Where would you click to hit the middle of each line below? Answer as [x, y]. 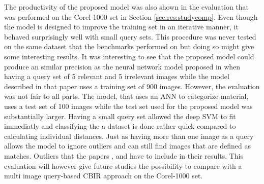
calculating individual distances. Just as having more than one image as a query [129, 136]
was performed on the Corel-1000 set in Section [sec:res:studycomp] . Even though [131, 16]
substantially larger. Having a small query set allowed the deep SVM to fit [120, 116]
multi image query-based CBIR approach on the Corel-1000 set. [104, 176]
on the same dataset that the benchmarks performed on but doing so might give [129, 46]
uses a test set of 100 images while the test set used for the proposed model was [128, 106]
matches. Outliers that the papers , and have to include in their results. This [124, 155]
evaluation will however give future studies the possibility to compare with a [123, 165]
